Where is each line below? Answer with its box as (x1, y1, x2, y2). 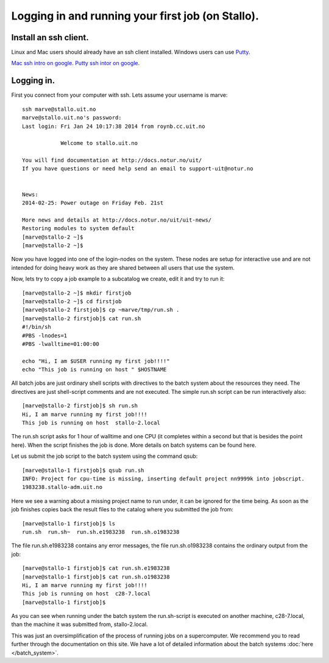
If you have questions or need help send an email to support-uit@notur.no (22, 165, 253, 172)
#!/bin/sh (22, 323, 51, 331)
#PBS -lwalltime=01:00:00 (22, 340, 100, 347)
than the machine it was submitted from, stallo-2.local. (11, 621, 148, 628)
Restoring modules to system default (22, 225, 135, 232)
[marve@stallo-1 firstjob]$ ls (22, 520, 116, 527)
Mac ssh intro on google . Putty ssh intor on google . (11, 60, 140, 67)
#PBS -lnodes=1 (22, 332, 68, 339)
